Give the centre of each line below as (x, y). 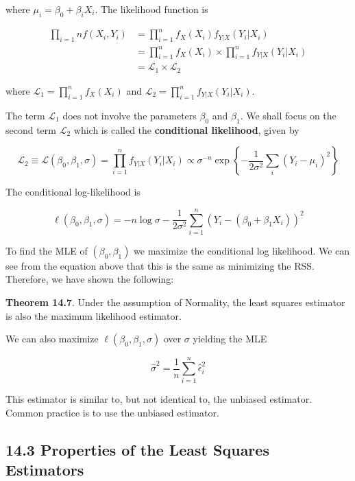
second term (31, 129)
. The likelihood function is (151, 9)
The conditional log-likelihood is (73, 192)
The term (25, 115)
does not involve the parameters (130, 115)
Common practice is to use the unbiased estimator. (112, 412)
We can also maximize (52, 339)
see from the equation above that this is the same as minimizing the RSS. (160, 265)
